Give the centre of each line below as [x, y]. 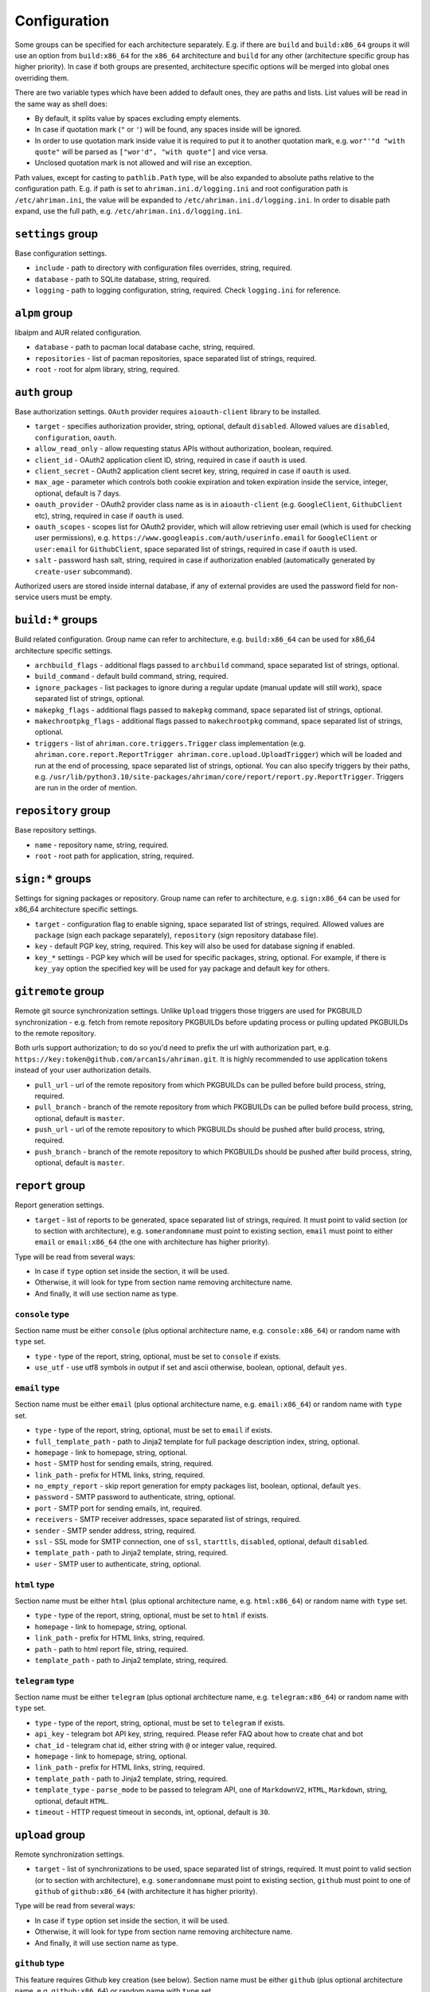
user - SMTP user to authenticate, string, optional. [118, 1564]
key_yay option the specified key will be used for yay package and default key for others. [182, 969]
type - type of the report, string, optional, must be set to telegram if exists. [160, 1723]
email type [37, 1388]
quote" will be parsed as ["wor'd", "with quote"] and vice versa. [151, 152]
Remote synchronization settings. [70, 1854]
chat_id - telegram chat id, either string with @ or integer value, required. [156, 1745]
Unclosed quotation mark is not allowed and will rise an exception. [143, 163]
